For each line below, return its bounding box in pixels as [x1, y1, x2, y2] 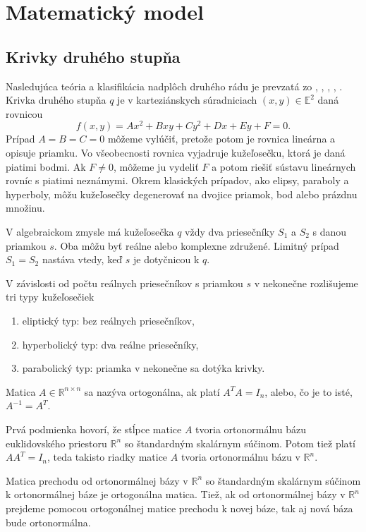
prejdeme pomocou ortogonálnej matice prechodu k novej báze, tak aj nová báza [6, 500, 353, 515]
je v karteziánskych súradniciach [117, 92, 257, 107]
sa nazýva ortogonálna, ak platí [84, 384, 220, 399]
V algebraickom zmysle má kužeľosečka [6, 224, 174, 238]
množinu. [6, 200, 45, 215]
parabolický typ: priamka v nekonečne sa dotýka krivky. [22, 361, 265, 375]
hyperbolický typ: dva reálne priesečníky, [22, 337, 199, 351]
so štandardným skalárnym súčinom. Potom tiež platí [124, 435, 355, 450]
